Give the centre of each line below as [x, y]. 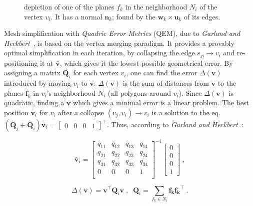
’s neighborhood [71, 93]
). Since [190, 93]
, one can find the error [162, 73]
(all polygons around [139, 93]
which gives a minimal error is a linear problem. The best [161, 103]
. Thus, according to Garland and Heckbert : [175, 124]
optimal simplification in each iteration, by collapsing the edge [99, 53]
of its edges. [202, 16]
